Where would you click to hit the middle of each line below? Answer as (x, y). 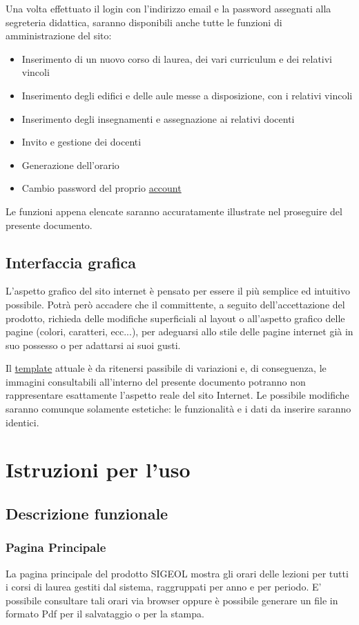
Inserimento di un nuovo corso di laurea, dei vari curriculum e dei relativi (177, 58)
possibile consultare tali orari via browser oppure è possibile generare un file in (172, 600)
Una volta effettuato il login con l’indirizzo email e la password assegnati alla (168, 8)
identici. (22, 422)
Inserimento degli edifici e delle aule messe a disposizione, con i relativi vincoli (187, 95)
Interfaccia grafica (71, 262)
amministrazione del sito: (59, 36)
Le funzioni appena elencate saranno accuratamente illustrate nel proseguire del (174, 211)
